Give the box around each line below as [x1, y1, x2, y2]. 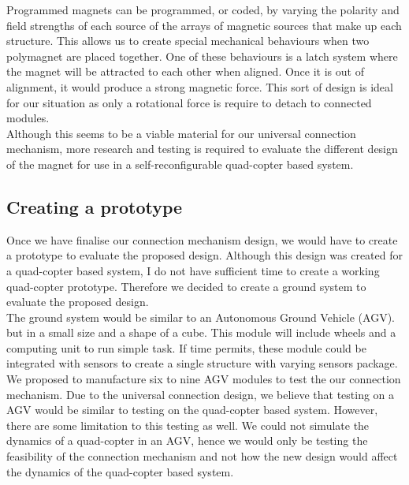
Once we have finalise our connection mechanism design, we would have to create [6, 231, 398, 248]
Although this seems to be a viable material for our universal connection [6, 125, 356, 141]
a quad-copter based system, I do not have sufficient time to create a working [6, 262, 380, 278]
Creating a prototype [6, 194, 183, 218]
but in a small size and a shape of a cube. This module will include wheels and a [6, 324, 396, 341]
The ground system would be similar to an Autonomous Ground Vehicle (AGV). [6, 308, 395, 325]
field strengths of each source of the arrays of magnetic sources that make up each [6, 17, 402, 33]
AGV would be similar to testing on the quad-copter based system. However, [6, 401, 378, 418]
